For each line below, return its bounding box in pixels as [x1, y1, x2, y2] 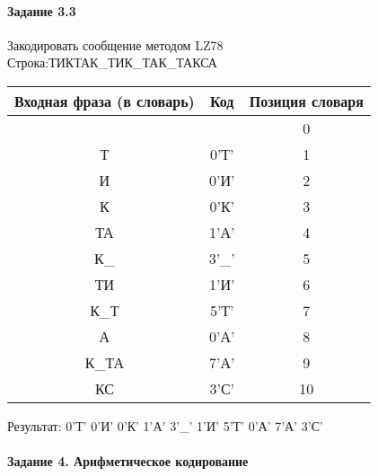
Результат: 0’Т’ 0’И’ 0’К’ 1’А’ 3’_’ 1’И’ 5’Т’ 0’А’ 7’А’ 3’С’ [7, 416, 323, 435]
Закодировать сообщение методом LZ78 [7, 35, 224, 54]
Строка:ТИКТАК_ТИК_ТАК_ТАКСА [7, 53, 217, 72]
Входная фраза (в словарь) [14, 90, 195, 111]
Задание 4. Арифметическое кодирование [7, 452, 249, 471]
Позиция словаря [249, 90, 364, 111]
